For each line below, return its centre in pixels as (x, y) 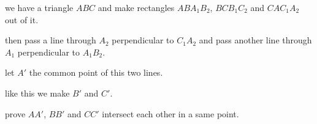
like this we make (37, 93)
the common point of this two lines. (96, 72)
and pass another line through (255, 40)
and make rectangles (136, 7)
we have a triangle (39, 7)
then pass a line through (51, 40)
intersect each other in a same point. (170, 113)
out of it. (22, 19)
